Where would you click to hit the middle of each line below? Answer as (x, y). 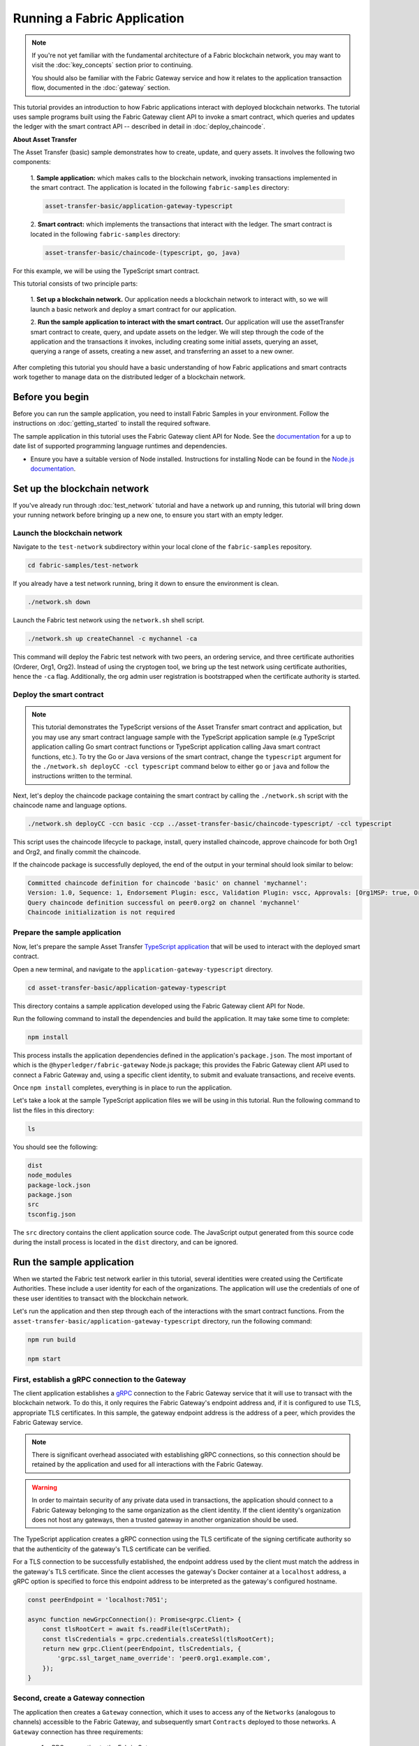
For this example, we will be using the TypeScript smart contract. (106, 271)
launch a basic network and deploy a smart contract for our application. (133, 309)
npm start (44, 1359)
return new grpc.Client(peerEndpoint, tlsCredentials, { (142, 1649)
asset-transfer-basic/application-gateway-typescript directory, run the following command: (162, 1321)
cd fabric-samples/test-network (83, 565)
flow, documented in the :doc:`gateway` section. (101, 88)
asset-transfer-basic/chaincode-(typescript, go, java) (143, 252)
